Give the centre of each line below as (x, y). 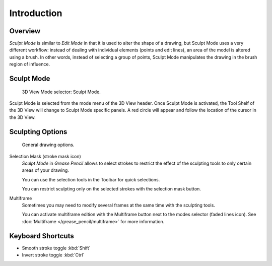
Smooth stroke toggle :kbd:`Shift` (56, 248)
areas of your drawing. (45, 170)
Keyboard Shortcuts (42, 236)
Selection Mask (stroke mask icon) (45, 156)
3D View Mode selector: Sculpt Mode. (61, 92)
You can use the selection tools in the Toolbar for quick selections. (91, 179)
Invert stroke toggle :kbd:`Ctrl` (53, 255)
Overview (25, 31)
